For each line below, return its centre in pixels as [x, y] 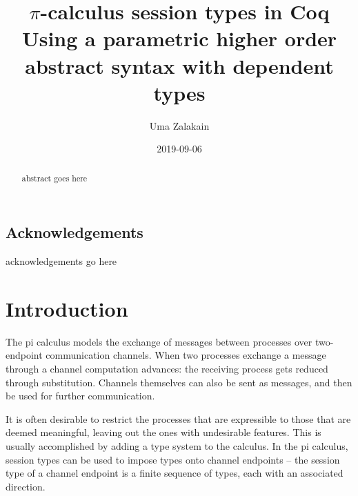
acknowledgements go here [61, 261]
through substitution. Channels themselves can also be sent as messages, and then [179, 382]
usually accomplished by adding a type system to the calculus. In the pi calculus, [177, 446]
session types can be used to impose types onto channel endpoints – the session [173, 459]
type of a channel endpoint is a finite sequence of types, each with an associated [175, 473]
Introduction [67, 308]
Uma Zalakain [179, 125]
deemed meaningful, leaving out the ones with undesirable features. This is [163, 432]
